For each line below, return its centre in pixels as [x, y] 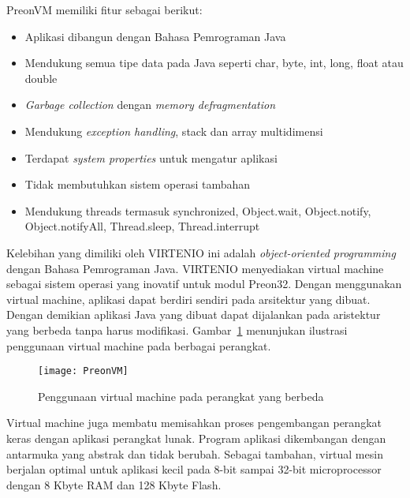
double [41, 78]
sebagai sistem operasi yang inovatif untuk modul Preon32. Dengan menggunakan [204, 284]
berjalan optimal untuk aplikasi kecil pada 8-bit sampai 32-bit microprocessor [194, 469]
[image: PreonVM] [83, 371]
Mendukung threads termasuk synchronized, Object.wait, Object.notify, [198, 210]
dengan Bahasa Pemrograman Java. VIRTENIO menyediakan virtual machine [195, 268]
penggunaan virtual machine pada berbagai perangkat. [139, 345]
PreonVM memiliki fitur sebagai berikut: [104, 9]
